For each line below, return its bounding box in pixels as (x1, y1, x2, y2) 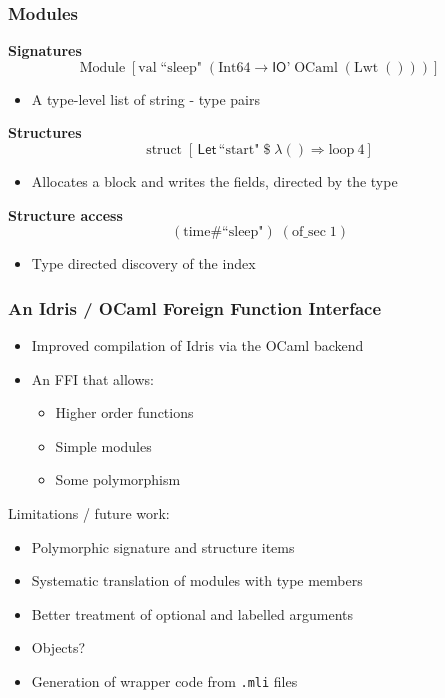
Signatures (8, 40, 82, 61)
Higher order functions (55, 402, 194, 423)
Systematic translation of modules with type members (31, 570, 363, 591)
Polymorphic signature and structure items (31, 536, 295, 557)
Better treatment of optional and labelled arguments (31, 603, 354, 624)
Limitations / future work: (8, 502, 170, 523)
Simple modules (55, 435, 152, 456)
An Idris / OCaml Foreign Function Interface (8, 295, 382, 320)
